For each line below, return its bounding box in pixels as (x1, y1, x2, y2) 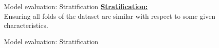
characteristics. (4, 20, 48, 30)
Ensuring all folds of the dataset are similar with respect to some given (4, 11, 216, 21)
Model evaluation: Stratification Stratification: (4, 1, 148, 11)
